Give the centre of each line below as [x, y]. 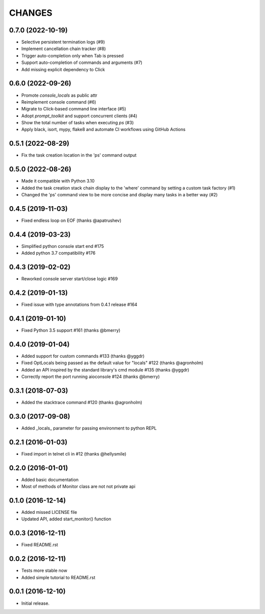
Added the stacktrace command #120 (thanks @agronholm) [82, 402]
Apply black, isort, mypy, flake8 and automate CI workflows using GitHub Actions [104, 130]
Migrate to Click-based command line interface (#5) [74, 109]
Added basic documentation [50, 480]
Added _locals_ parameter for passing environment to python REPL [89, 428]
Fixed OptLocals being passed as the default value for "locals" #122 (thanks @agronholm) [112, 363]
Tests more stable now [44, 571]
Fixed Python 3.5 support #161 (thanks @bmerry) [71, 330]
